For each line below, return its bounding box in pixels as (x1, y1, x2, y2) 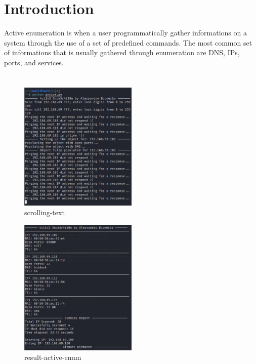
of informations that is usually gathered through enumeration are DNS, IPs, (4, 47, 240, 58)
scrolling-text (24, 207, 65, 218)
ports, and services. (4, 57, 64, 67)
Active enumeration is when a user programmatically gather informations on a (4, 27, 247, 38)
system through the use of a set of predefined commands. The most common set (4, 37, 252, 48)
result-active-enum (24, 352, 81, 362)
